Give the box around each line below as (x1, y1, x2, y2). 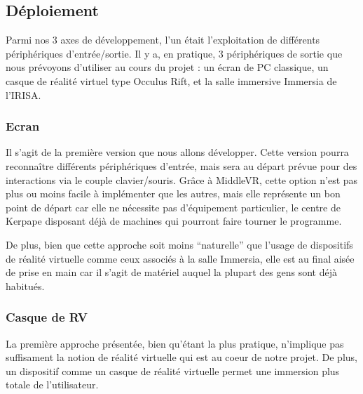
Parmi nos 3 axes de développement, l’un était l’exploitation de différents (6, 32, 320, 47)
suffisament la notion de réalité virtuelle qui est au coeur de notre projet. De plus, (6, 350, 357, 365)
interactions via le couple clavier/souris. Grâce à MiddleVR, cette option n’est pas (6, 172, 358, 187)
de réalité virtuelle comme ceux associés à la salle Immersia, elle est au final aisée (6, 251, 355, 265)
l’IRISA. (6, 87, 41, 102)
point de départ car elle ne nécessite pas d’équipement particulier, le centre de (6, 199, 341, 214)
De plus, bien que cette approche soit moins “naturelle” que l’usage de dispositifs (6, 237, 353, 251)
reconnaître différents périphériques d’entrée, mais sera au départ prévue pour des (6, 158, 357, 173)
